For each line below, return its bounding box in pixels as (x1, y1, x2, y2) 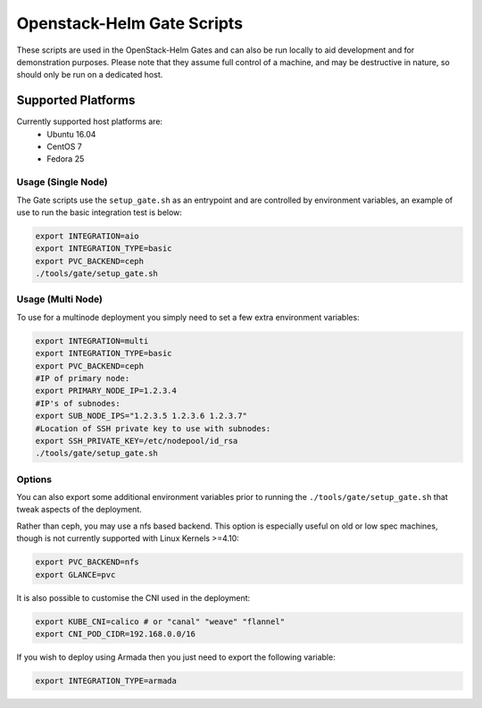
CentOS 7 (46, 141, 82, 152)
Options (16, 473, 53, 486)
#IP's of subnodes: (35, 398, 120, 408)
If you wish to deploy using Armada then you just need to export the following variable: (16, 652, 336, 662)
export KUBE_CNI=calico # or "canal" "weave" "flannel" (35, 616, 286, 627)
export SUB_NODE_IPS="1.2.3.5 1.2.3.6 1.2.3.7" (35, 411, 247, 421)
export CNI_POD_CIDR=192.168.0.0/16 (35, 629, 196, 638)
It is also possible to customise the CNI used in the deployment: (16, 592, 251, 603)
